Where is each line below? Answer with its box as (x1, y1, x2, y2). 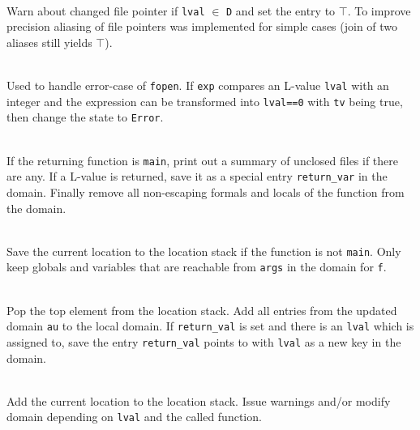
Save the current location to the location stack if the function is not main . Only (6, 242, 401, 259)
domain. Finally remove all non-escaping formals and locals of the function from (6, 183, 405, 200)
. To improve (347, 2, 411, 19)
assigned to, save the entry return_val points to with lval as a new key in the (6, 333, 401, 350)
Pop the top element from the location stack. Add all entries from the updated (6, 301, 397, 318)
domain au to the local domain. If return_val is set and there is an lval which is (6, 317, 414, 334)
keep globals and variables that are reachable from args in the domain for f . (6, 258, 387, 275)
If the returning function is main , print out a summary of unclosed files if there (6, 151, 399, 168)
